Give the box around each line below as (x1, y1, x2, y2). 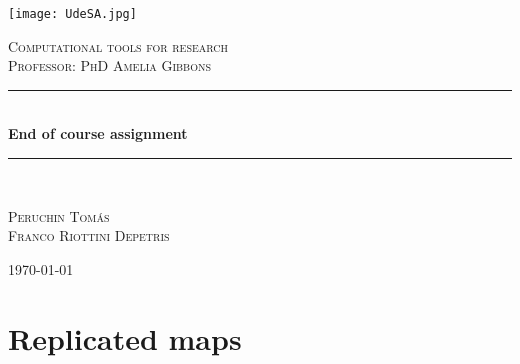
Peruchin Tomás (8, 205, 110, 226)
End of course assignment (8, 123, 188, 144)
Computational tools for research (8, 35, 229, 56)
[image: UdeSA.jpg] (8, 7, 137, 21)
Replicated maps (8, 317, 242, 358)
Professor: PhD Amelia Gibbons (8, 55, 212, 76)
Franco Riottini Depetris (8, 225, 170, 246)
